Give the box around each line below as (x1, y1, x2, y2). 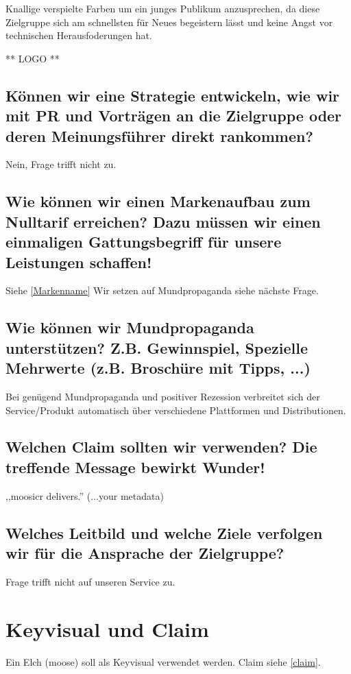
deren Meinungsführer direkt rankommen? (5, 125, 313, 146)
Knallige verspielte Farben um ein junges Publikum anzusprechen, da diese (5, 1, 320, 15)
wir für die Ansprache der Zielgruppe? (5, 542, 285, 564)
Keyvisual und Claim (5, 614, 209, 642)
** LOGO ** (5, 51, 60, 65)
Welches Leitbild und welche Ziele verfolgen (5, 522, 323, 543)
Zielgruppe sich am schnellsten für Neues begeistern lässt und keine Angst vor (5, 14, 333, 29)
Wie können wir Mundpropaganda (5, 317, 254, 338)
